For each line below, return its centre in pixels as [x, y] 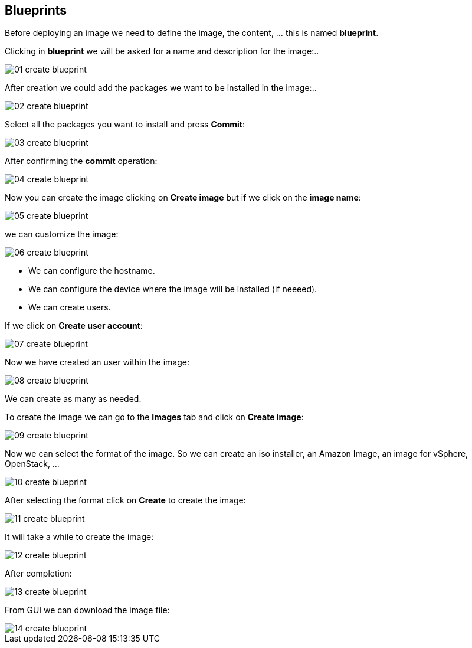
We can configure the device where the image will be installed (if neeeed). [173, 289]
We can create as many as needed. [73, 399]
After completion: [38, 574]
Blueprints [36, 10]
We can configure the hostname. [92, 271]
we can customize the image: [62, 234]
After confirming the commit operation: [81, 161]
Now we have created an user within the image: [97, 362]
